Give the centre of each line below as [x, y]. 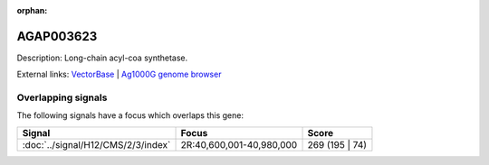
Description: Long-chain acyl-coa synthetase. [102, 58]
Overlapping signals [62, 97]
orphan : [32, 10]
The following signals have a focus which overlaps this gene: [130, 115]
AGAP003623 [57, 36]
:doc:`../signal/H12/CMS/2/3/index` [96, 144]
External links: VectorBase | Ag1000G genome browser [119, 74]
